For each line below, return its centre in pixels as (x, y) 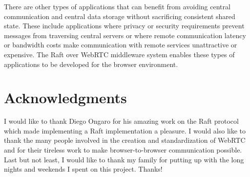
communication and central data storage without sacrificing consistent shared (120, 16)
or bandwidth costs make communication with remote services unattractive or (121, 45)
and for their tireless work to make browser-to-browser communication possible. (123, 150)
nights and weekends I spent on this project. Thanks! (83, 169)
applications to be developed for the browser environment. (91, 64)
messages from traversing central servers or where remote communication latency (125, 35)
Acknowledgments (65, 98)
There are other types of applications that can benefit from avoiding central (117, 6)
